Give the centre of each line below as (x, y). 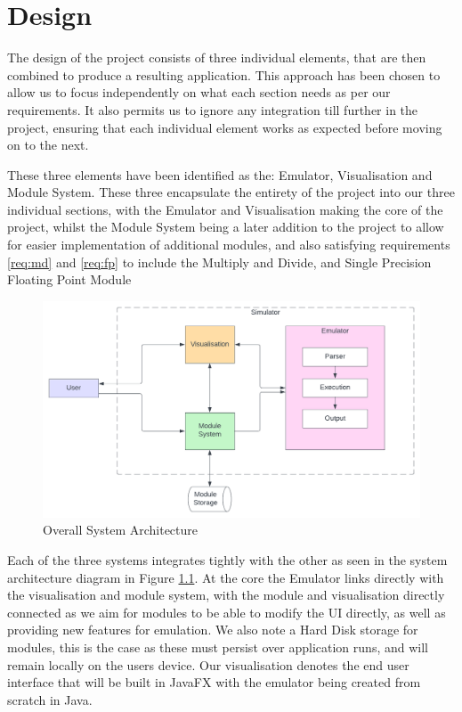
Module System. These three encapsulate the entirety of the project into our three (231, 192)
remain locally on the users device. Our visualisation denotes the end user (208, 664)
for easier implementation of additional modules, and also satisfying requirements (229, 245)
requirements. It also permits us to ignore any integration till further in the (213, 109)
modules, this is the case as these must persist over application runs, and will (218, 647)
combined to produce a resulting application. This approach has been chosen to (224, 74)
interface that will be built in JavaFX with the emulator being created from (214, 682)
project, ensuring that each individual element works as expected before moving (225, 127)
